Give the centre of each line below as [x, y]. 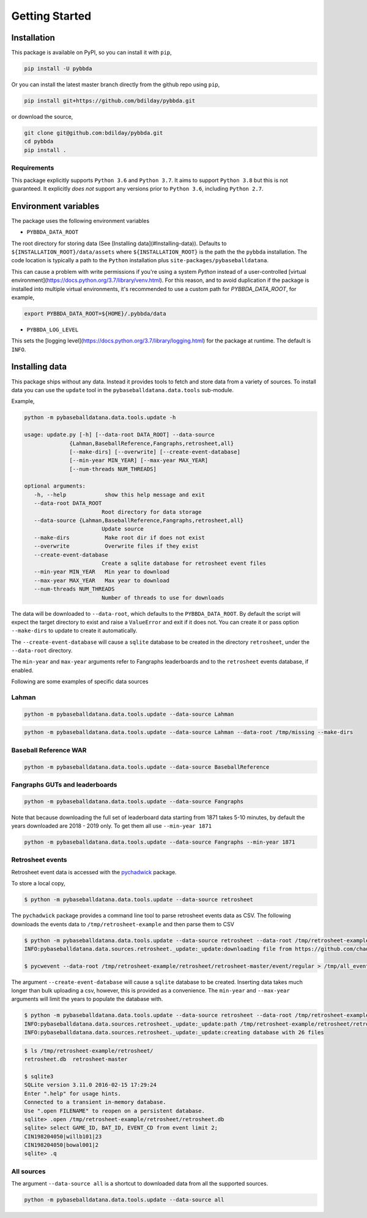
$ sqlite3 [39, 1076]
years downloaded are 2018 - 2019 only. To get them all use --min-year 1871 [112, 826]
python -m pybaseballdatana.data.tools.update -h [100, 418]
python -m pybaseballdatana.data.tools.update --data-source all [124, 1200]
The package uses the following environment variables [80, 221]
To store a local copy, [38, 883]
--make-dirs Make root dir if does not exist [119, 537]
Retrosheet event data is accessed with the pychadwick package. [94, 872]
